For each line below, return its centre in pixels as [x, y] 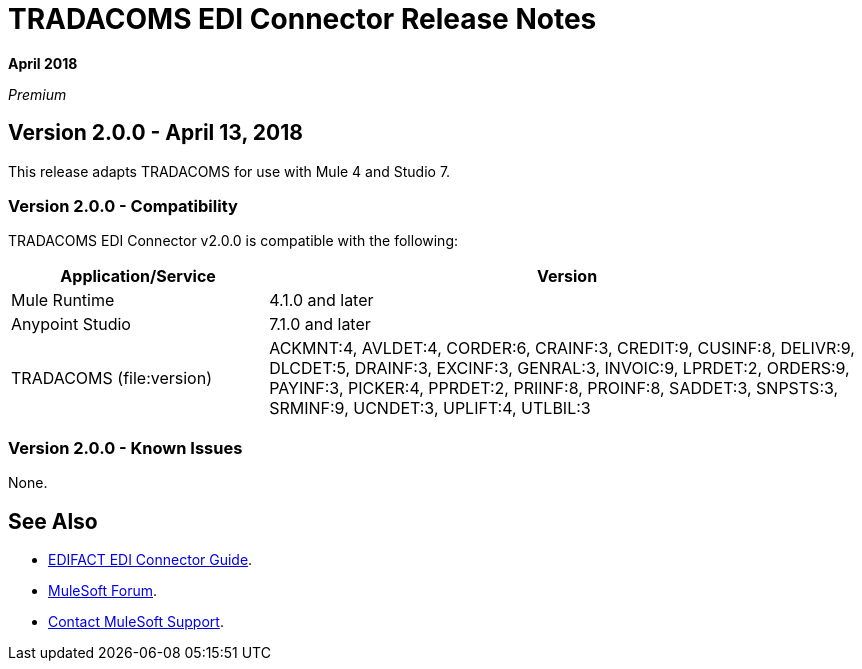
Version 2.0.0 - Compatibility [123, 205]
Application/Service [138, 276]
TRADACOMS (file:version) [111, 378]
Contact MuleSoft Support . [136, 621]
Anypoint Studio [71, 324]
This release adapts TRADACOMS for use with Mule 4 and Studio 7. [229, 171]
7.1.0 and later [320, 324]
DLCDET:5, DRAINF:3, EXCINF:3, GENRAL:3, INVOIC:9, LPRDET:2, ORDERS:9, [559, 368]
